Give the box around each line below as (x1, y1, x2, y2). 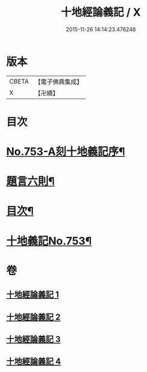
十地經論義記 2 (6, 312, 61, 322)
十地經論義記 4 (6, 356, 61, 367)
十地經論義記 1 (6, 290, 59, 300)
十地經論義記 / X (61, 5, 141, 19)
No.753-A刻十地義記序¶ (6, 145, 125, 159)
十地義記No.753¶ (6, 234, 92, 248)
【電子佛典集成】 (34, 78, 83, 86)
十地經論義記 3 (6, 334, 61, 344)
